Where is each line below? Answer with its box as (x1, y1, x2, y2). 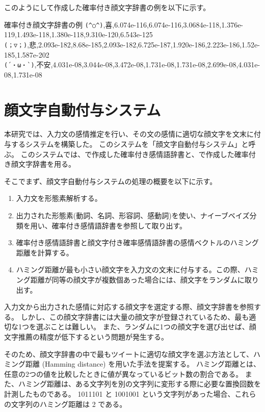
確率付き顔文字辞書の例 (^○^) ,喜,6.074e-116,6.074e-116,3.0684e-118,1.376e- (4, 19, 244, 30)
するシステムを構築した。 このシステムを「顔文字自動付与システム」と (11, 139, 249, 149)
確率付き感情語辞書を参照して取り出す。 (51, 220, 187, 230)
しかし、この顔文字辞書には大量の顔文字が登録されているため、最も (20, 311, 249, 322)
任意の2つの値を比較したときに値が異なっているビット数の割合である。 (4, 368, 243, 379)
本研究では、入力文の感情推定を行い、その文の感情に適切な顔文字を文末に (4, 128, 254, 139)
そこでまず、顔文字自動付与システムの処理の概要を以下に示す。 (4, 175, 217, 186)
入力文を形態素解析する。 (16, 193, 102, 203)
